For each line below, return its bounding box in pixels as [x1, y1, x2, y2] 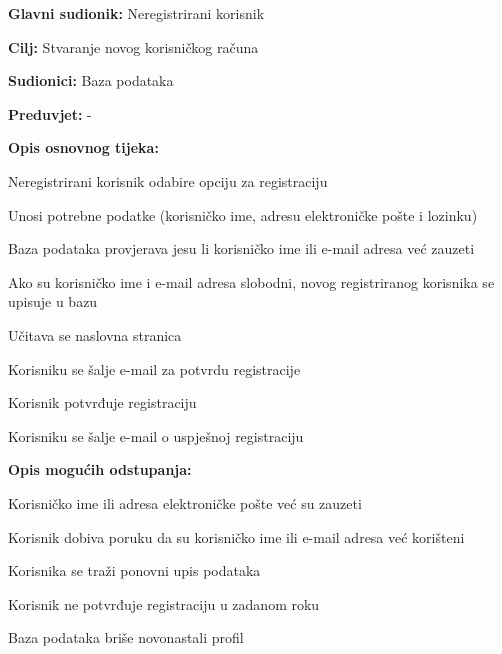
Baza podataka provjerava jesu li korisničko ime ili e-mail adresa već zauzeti [8, 238, 475, 259]
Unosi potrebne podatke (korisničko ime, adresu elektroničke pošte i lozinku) [8, 204, 478, 225]
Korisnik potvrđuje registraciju [8, 392, 197, 413]
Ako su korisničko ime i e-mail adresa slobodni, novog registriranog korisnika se [8, 271, 495, 292]
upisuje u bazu [8, 291, 98, 312]
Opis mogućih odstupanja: [8, 459, 192, 480]
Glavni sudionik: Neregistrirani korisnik [8, 3, 265, 23]
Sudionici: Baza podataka [8, 70, 174, 91]
